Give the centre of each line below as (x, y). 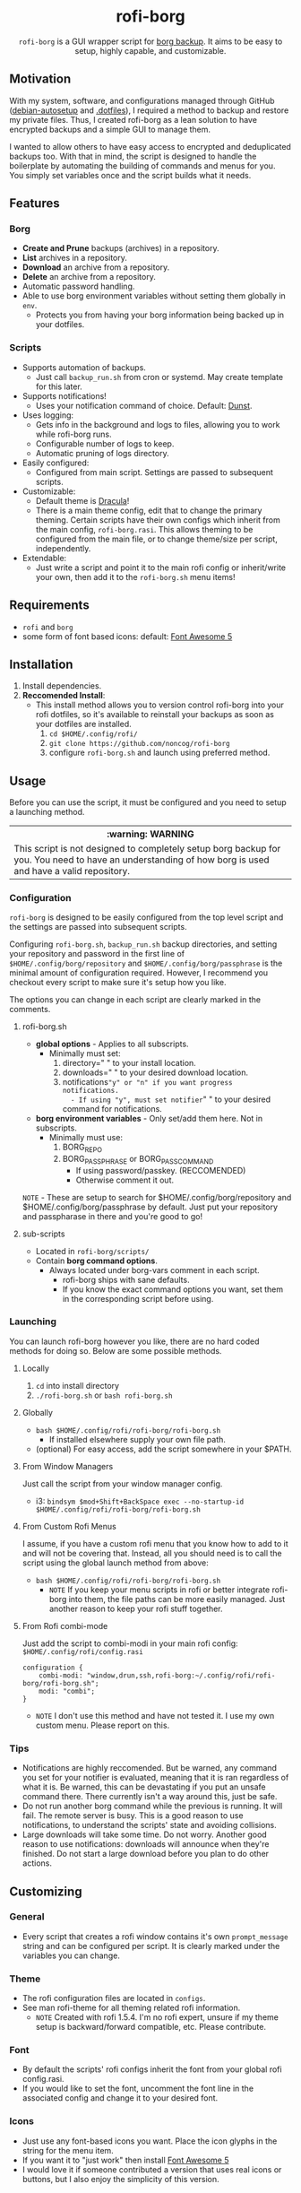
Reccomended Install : (64, 696)
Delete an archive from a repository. (89, 277)
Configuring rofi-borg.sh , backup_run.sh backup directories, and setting (143, 944)
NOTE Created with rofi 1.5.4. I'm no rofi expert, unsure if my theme (157, 2017)
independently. (63, 548)
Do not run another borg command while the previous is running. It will (152, 1806)
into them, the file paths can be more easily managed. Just (177, 1599)
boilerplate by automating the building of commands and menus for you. (142, 165)
